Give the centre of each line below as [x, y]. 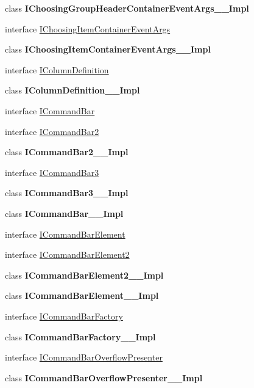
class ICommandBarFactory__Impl [80, 336]
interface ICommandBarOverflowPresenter [84, 357]
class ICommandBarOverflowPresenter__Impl [104, 377]
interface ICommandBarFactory [64, 316]
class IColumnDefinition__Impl [72, 90]
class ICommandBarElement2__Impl [84, 275]
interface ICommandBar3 [52, 172]
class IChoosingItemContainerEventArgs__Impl [108, 49]
